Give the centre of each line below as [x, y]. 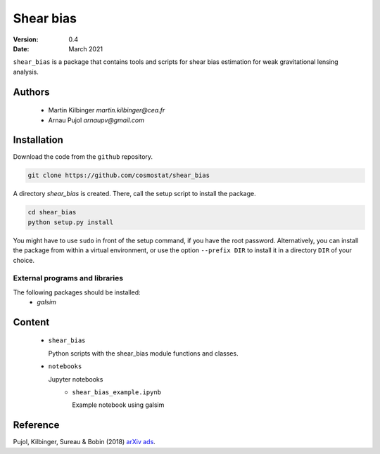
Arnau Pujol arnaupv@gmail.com [96, 120]
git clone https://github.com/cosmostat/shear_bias [119, 175]
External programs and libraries [68, 278]
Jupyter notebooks [76, 379]
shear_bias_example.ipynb [117, 393]
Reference [36, 425]
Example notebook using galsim [118, 405]
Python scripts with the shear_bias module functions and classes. [143, 353]
